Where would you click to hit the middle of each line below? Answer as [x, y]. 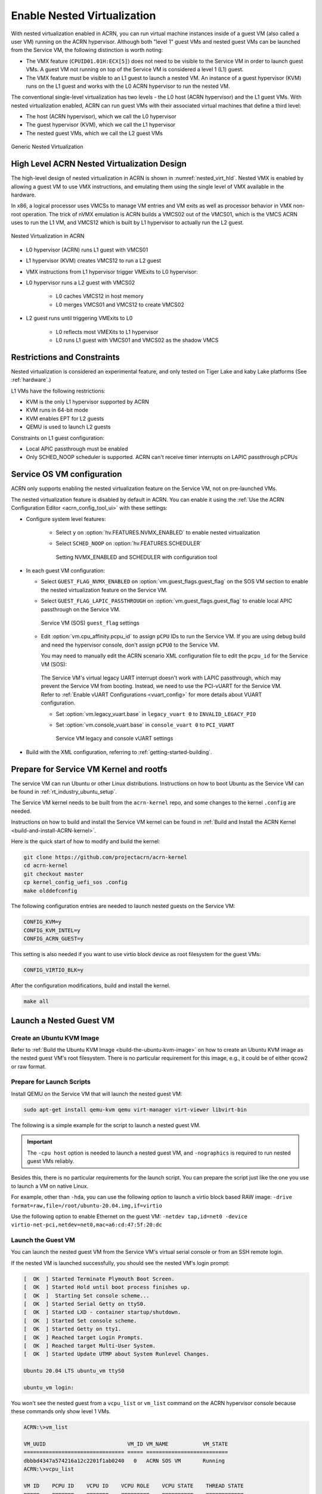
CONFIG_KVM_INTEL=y [52, 930]
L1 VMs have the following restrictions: [58, 391]
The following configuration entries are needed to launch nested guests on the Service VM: [123, 906]
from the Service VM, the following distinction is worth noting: [87, 50]
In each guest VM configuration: [66, 571]
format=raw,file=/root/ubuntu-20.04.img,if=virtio [86, 1205]
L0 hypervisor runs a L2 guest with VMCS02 [80, 283]
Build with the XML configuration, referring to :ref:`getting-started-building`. [119, 752]
